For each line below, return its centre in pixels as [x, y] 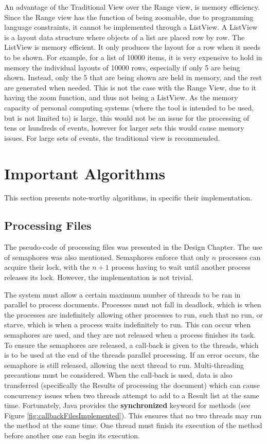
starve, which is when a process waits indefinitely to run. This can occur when [128, 325]
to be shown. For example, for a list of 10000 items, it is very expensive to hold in [133, 57]
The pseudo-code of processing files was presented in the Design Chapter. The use [133, 247]
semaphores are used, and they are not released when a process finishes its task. [130, 334]
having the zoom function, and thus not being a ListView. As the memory [121, 97]
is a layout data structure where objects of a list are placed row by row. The [124, 37]
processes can [239, 257]
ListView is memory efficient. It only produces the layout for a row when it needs [132, 47]
